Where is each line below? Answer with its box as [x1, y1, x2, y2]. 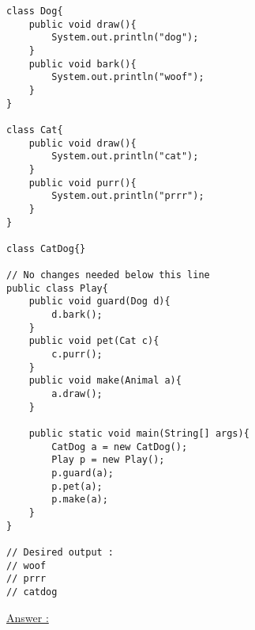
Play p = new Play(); [51, 454, 165, 466]
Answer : [6, 609, 49, 625]
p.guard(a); [51, 467, 114, 479]
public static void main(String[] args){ [28, 428, 249, 439]
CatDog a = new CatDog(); [51, 441, 188, 452]
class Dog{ [6, 6, 63, 17]
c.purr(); [51, 349, 103, 361]
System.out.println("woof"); [51, 71, 204, 83]
